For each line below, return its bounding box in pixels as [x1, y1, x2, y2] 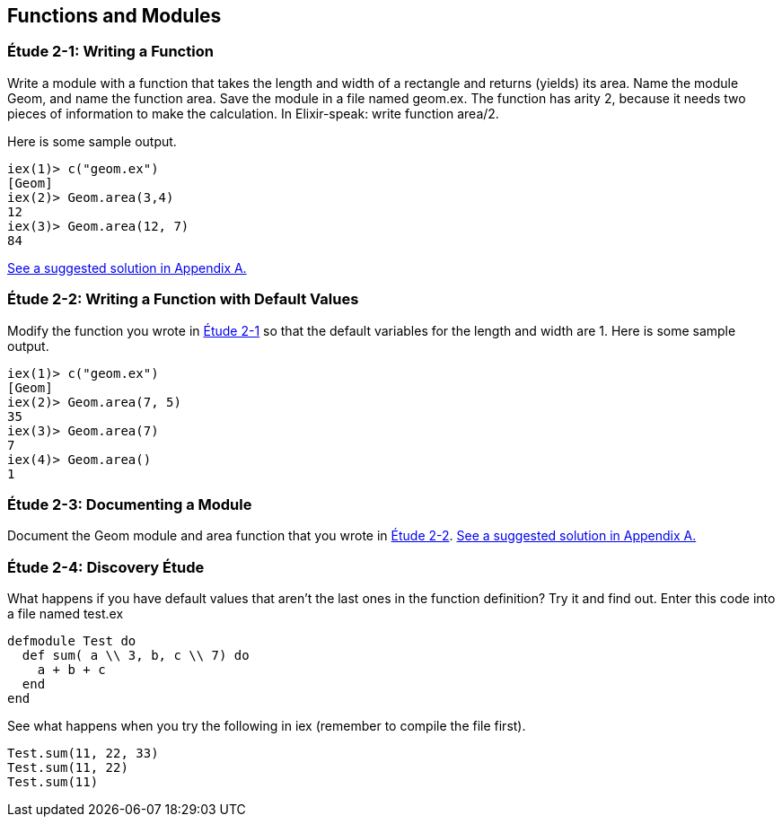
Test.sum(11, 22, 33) [7, 746, 159, 761]
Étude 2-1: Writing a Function [7, 42, 214, 61]
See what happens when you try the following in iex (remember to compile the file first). [7, 718, 526, 734]
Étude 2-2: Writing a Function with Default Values [7, 290, 359, 309]
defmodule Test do [7, 634, 136, 649]
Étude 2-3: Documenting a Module [7, 495, 252, 513]
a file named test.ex [7, 606, 124, 622]
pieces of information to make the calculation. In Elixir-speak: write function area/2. [7, 105, 499, 121]
